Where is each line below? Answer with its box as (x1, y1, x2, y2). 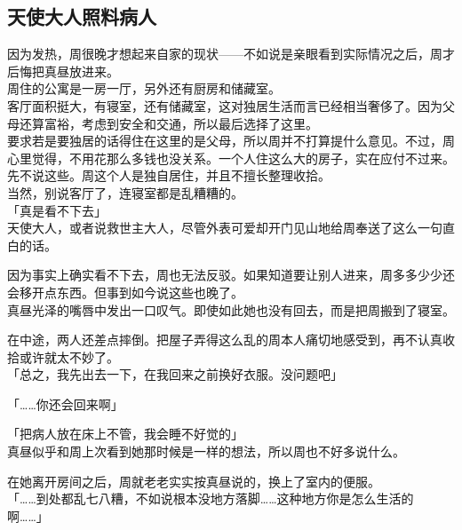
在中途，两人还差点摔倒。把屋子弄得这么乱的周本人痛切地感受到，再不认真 (7, 330, 442, 349)
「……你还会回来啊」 (7, 394, 123, 413)
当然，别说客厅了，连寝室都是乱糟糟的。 (7, 183, 243, 202)
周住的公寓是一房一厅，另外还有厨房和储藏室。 (7, 79, 281, 98)
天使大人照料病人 (7, 3, 156, 30)
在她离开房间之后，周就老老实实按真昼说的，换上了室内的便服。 (7, 471, 380, 490)
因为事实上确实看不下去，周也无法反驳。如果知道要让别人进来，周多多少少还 (7, 265, 455, 284)
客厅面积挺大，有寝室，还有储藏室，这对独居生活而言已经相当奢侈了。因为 (7, 96, 442, 115)
